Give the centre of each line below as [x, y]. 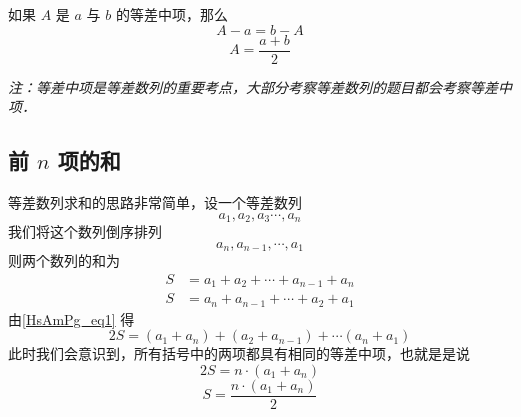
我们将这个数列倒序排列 [85, 231]
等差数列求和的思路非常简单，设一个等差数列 [155, 202]
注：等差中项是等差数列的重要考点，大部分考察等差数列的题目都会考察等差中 [260, 86]
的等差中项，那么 [171, 14]
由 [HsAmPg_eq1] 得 [71, 318]
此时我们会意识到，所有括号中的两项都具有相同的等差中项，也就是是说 [239, 353]
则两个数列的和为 [64, 260]
